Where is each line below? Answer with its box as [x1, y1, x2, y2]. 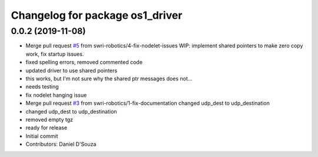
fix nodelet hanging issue [25, 91, 87, 98]
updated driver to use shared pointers [25, 67, 118, 74]
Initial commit [25, 132, 58, 139]
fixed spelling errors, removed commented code [25, 59, 143, 66]
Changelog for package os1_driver [11, 9, 183, 22]
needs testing [25, 83, 59, 90]
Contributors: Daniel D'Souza [25, 141, 97, 148]
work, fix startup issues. [25, 50, 84, 57]
